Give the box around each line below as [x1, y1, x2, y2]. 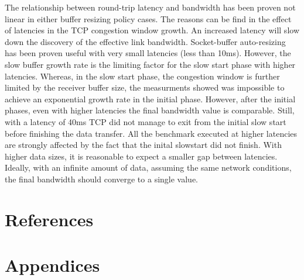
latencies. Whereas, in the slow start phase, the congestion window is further [5, 70, 280, 82]
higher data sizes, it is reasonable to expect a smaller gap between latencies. [5, 150, 278, 162]
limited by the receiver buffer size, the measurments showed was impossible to [5, 81, 285, 94]
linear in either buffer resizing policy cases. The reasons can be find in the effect [5, 12, 292, 25]
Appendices [5, 253, 100, 277]
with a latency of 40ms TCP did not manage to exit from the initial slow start [5, 115, 286, 127]
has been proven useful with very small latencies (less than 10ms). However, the [5, 47, 291, 59]
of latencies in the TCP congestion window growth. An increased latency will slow [5, 24, 299, 36]
